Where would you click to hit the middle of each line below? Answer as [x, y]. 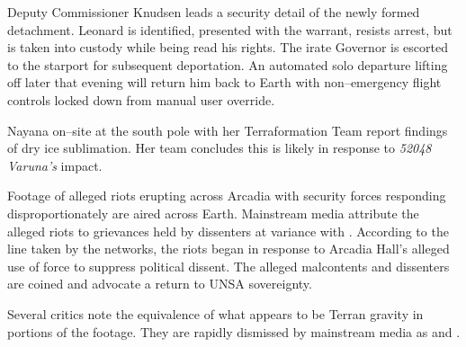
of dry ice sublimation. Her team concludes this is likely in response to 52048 [220, 148]
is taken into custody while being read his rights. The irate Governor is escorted [228, 47]
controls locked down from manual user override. [141, 99]
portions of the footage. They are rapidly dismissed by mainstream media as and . [234, 331]
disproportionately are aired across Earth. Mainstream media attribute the [213, 213]
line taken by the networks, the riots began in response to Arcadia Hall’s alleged [229, 249]
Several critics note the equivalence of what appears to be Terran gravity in [215, 313]
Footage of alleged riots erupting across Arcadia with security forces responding [227, 196]
